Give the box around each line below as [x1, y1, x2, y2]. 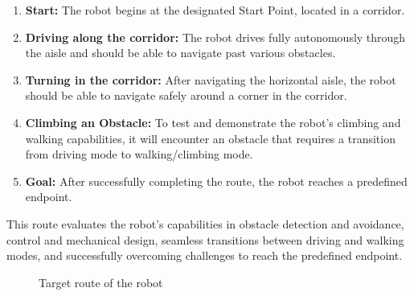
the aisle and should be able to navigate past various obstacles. [25, 44, 336, 61]
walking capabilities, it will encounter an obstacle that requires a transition [25, 129, 396, 146]
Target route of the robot [39, 273, 163, 290]
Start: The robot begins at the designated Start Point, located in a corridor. [25, 2, 405, 18]
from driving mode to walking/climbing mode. [25, 146, 253, 162]
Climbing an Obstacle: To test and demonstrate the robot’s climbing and [25, 113, 401, 130]
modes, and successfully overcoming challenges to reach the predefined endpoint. [6, 247, 403, 264]
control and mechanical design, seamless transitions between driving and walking [6, 231, 404, 248]
